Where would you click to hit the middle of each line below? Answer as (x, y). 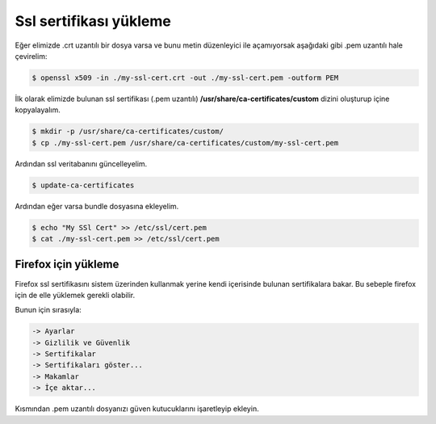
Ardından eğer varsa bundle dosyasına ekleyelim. (97, 206)
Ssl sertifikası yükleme (93, 21)
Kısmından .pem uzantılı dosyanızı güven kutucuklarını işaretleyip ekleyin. (137, 409)
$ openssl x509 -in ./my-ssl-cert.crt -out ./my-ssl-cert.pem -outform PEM (185, 78)
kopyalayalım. (38, 110)
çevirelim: (31, 56)
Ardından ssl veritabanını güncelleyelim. (81, 164)
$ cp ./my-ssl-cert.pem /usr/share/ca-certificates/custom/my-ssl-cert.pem (185, 143)
